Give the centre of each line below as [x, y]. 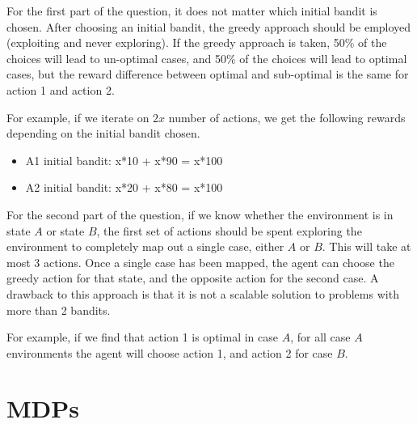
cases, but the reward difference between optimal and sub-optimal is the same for [208, 74]
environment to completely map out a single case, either [145, 246]
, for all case [320, 337]
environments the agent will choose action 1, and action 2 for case [170, 352]
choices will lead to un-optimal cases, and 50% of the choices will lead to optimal [207, 58]
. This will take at [366, 246]
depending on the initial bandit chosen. [103, 133]
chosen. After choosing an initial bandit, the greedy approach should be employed [209, 26]
